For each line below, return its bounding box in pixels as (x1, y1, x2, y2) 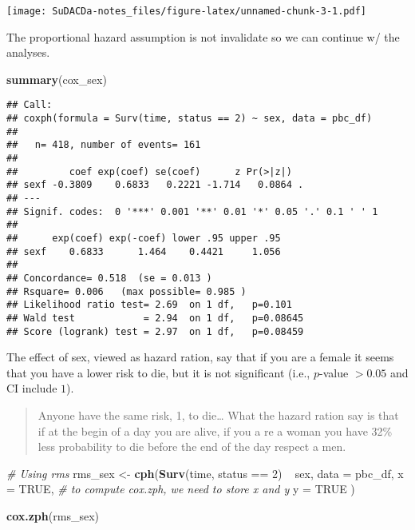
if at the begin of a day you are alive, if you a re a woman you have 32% (38, 422, 393, 439)
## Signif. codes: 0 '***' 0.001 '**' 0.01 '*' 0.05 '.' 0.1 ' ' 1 (6, 205, 378, 217)
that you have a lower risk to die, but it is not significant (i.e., (6, 364, 310, 381)
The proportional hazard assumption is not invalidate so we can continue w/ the (6, 28, 400, 45)
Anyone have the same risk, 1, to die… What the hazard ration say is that (38, 407, 399, 424)
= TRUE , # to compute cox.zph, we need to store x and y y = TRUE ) (6, 480, 355, 497)
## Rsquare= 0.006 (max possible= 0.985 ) (6, 285, 247, 297)
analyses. (6, 44, 50, 61)
